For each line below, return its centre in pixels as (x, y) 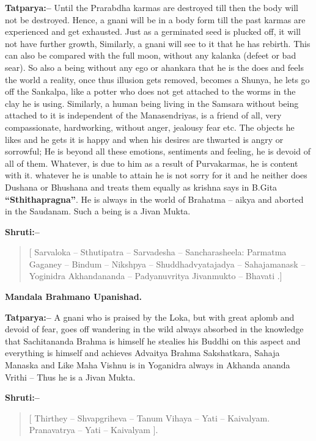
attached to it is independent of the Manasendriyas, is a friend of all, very (143, 115)
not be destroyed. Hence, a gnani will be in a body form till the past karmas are (155, 19)
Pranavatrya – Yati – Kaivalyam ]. (94, 430)
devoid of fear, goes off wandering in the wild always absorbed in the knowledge (154, 329)
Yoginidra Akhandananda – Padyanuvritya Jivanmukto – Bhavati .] (156, 276)
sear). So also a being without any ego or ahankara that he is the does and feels (154, 67)
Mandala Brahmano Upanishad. (74, 297)
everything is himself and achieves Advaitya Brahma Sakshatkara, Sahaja (142, 353)
